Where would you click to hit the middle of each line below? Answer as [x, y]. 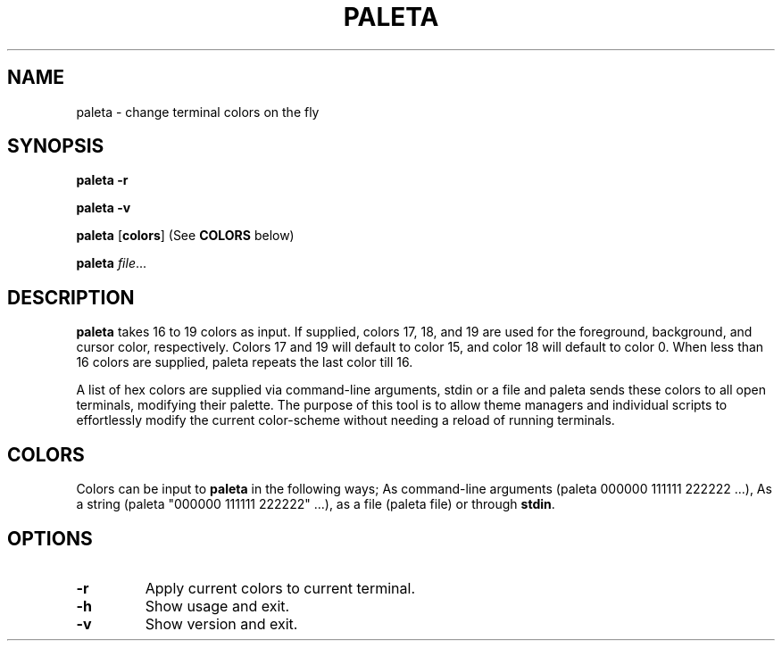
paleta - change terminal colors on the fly [198, 112]
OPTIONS [50, 538]
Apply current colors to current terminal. [280, 588]
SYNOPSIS [56, 146]
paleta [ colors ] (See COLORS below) [185, 236]
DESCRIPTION [71, 297]
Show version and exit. [221, 623]
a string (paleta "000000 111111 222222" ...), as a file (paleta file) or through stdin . [316, 504]
